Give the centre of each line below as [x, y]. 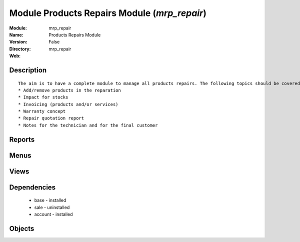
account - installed [53, 214]
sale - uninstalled [52, 207]
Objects [22, 228]
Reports [22, 139]
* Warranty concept [42, 111]
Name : [16, 34]
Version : [18, 42]
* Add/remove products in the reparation [69, 90]
